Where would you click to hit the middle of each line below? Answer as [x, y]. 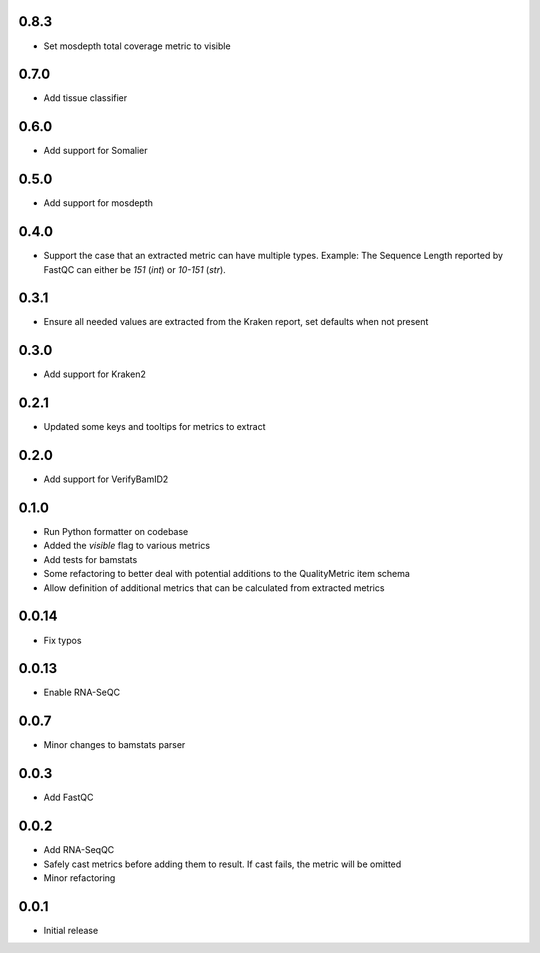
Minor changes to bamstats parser [114, 745]
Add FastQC [68, 797]
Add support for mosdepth [98, 203]
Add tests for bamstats [90, 559]
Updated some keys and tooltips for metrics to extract [154, 427]
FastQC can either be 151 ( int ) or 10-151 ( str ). [135, 269]
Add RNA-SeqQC [79, 850]
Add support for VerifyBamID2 [106, 479]
